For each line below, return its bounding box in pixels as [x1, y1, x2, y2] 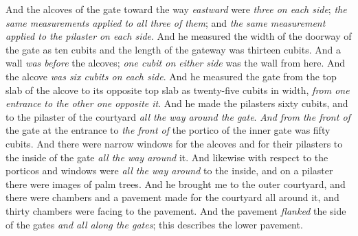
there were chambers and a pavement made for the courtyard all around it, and [5, 190, 339, 204]
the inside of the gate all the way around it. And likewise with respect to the [5, 150, 328, 164]
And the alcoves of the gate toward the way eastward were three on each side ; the [5, 2, 347, 16]
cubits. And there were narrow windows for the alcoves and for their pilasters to [5, 136, 343, 150]
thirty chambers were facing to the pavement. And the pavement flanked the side [5, 203, 346, 217]
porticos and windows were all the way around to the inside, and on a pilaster [5, 163, 333, 178]
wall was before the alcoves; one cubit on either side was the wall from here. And [5, 56, 346, 70]
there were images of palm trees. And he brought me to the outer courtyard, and [5, 176, 346, 191]
